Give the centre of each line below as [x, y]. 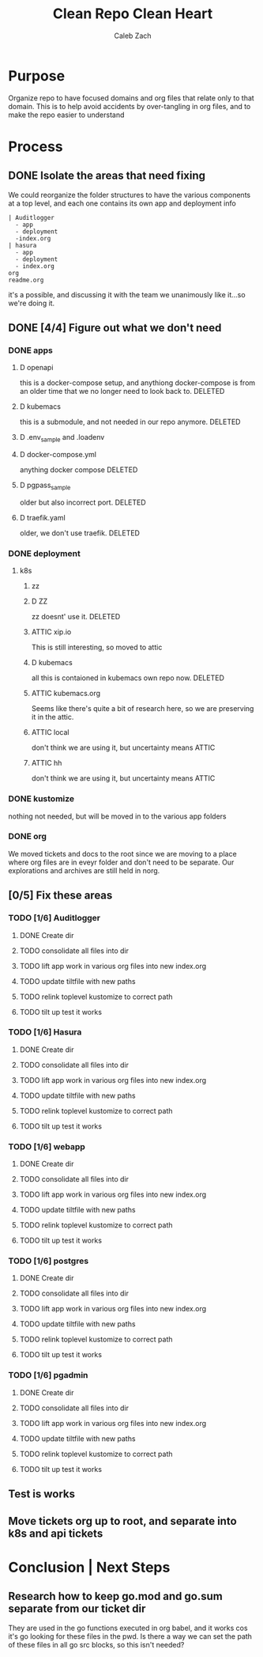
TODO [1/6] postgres [49, 1261]
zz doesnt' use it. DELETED [76, 617]
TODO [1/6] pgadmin [48, 1375]
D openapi [36, 368]
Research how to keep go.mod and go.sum [115, 1596]
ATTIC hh [47, 763]
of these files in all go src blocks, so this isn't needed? [96, 1644]
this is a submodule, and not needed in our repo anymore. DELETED [130, 422]
